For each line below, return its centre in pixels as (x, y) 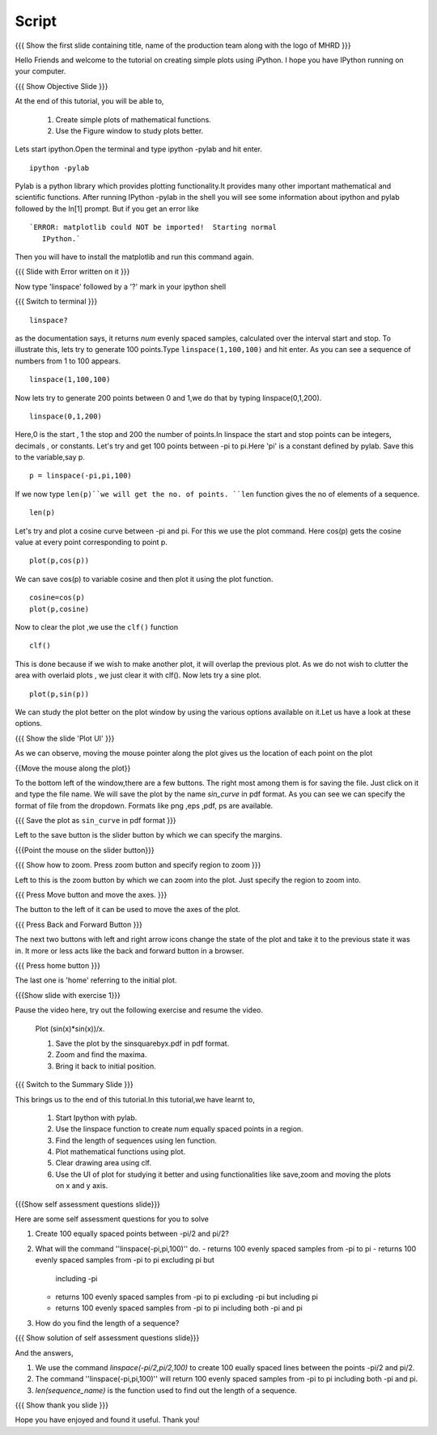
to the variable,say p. (50, 457)
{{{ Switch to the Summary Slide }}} (74, 1085)
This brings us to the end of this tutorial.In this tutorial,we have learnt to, (135, 1099)
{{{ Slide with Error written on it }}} (72, 272)
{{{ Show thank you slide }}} (62, 1405)
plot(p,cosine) (59, 609)
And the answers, (44, 1352)
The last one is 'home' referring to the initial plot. (96, 980)
